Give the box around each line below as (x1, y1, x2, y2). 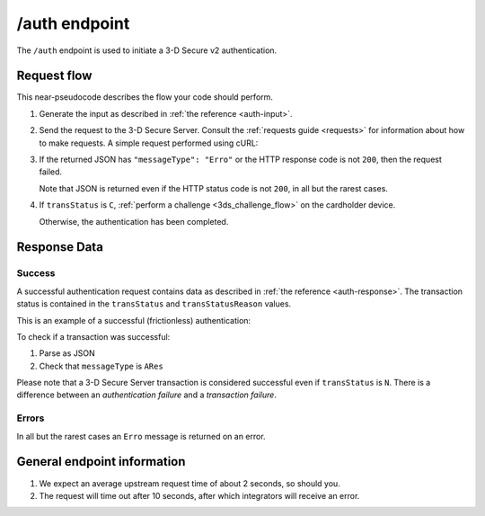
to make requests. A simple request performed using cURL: (39, 138, 259, 148)
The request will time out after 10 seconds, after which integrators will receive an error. (39, 490, 360, 501)
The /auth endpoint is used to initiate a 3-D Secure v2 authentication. (16, 45, 278, 56)
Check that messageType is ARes (39, 360, 163, 371)
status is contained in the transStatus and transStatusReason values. (16, 298, 292, 309)
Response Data (16, 239, 103, 255)
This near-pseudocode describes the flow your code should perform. (16, 92, 274, 102)
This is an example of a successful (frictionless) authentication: (16, 315, 251, 325)
